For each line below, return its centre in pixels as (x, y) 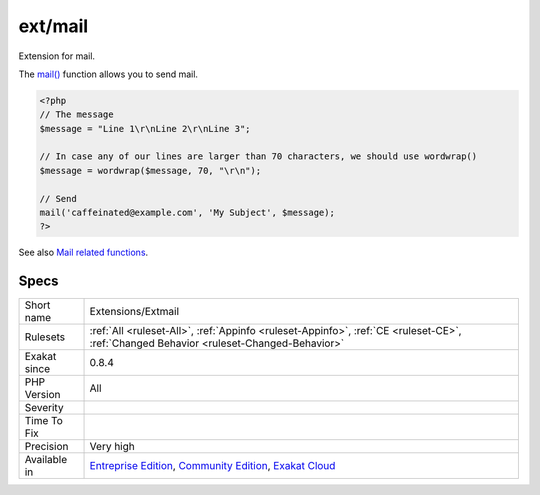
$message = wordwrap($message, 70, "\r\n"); (150, 170)
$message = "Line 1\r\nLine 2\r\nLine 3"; (145, 128)
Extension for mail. (56, 56)
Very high (112, 447)
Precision (46, 447)
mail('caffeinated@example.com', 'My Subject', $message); (187, 213)
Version (42, 395)
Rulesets (44, 337)
